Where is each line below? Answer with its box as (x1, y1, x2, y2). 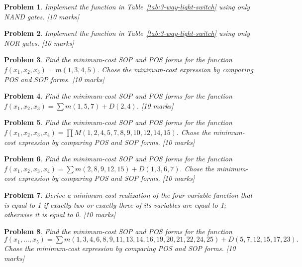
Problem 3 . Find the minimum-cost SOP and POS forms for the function (4, 54, 232, 65)
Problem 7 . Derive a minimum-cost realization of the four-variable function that (4, 189, 253, 200)
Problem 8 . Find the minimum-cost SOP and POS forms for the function (4, 226, 232, 236)
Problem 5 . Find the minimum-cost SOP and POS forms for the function (4, 117, 232, 128)
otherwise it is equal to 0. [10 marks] (4, 209, 116, 220)
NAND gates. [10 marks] (4, 11, 80, 21)
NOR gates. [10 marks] (4, 37, 74, 48)
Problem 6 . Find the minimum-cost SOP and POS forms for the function (4, 153, 232, 164)
